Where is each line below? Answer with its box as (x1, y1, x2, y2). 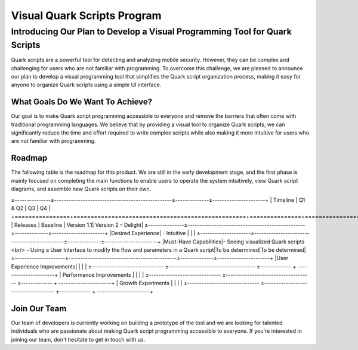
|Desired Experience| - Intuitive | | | (109, 230, 196, 237)
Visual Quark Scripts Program (11, 9, 162, 22)
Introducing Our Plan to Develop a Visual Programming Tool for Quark (11, 26, 292, 37)
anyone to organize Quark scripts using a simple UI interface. (11, 81, 162, 89)
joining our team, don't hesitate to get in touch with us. (11, 336, 146, 343)
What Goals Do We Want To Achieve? (11, 97, 153, 107)
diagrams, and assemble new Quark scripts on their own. (11, 185, 152, 193)
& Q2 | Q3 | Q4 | (11, 204, 51, 211)
